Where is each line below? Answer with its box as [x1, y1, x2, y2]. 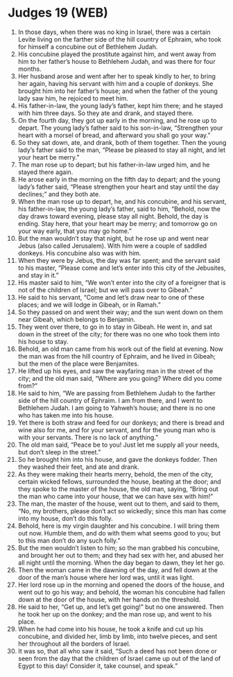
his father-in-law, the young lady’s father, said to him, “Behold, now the [17, 205, 221, 213]
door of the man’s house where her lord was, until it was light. [17, 573, 194, 581]
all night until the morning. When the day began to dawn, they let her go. [17, 558, 225, 567]
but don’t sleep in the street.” [17, 447, 101, 456]
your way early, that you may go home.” [17, 227, 132, 235]
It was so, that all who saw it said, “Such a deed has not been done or [17, 646, 217, 655]
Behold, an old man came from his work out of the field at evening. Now [17, 345, 224, 353]
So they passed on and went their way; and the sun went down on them [17, 307, 223, 316]
